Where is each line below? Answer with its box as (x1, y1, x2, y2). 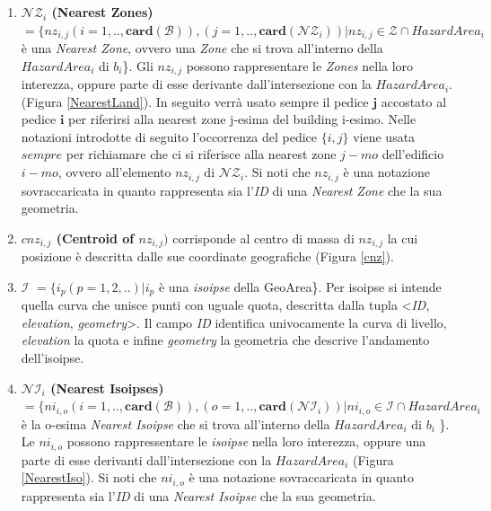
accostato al (381, 92, 447, 110)
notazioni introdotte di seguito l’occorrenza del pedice (21, 127, 318, 145)
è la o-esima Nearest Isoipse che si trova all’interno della (21, 414, 330, 433)
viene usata (353, 127, 416, 145)
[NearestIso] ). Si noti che (21, 468, 157, 487)
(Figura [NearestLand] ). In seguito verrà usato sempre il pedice (21, 92, 369, 110)
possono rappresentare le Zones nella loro (186, 56, 414, 75)
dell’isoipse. (21, 348, 84, 366)
